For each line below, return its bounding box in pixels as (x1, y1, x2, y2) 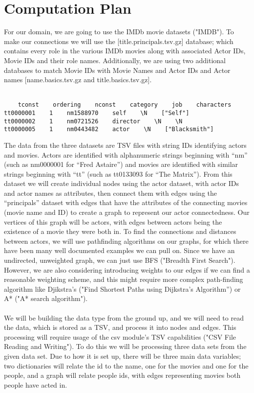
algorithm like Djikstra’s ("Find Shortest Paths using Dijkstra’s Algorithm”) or (4, 283, 241, 294)
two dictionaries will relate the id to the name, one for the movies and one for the (4, 360, 249, 370)
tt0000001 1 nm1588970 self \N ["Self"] (4, 109, 190, 116)
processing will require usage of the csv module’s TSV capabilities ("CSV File (4, 331, 236, 342)
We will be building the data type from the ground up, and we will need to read (4, 312, 244, 323)
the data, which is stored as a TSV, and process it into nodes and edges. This (4, 322, 236, 332)
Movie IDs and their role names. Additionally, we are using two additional (4, 55, 226, 65)
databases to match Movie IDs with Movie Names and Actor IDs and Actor (4, 65, 231, 75)
